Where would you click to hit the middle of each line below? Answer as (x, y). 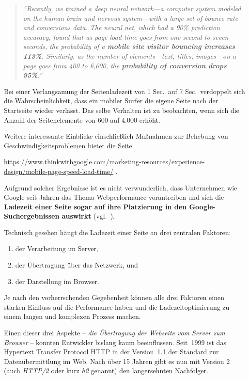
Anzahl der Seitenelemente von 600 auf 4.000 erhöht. (82, 119)
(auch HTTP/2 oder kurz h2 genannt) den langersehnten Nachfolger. (106, 371)
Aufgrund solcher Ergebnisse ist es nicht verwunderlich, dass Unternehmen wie (121, 187)
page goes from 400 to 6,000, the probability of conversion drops (125, 65)
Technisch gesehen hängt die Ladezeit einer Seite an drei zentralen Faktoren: (117, 232)
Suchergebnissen (32, 216)
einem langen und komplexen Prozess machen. (72, 316)
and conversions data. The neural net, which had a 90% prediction (122, 27)
